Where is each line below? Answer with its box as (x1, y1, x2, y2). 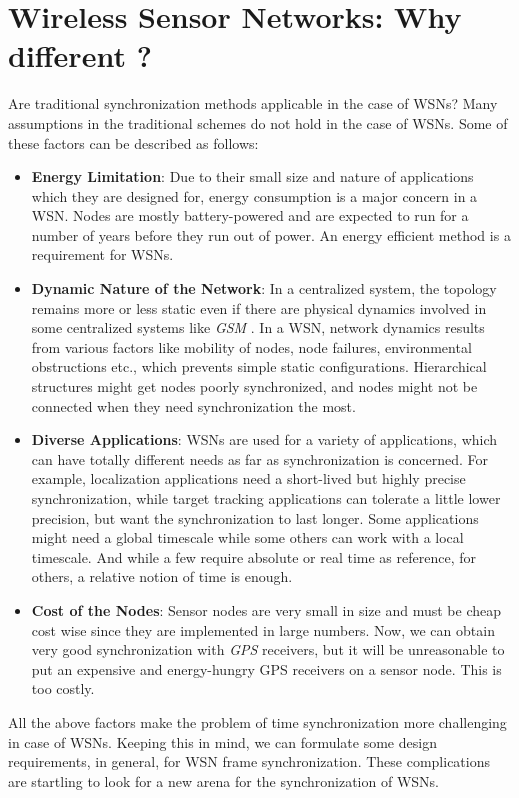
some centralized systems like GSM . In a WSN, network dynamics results (31, 317, 485, 338)
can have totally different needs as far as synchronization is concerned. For (31, 448, 488, 469)
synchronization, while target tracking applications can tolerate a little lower (31, 488, 501, 508)
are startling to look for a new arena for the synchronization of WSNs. (8, 770, 439, 791)
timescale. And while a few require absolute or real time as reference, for (31, 546, 476, 567)
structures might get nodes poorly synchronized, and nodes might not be (31, 376, 478, 397)
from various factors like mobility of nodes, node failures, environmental (31, 336, 472, 357)
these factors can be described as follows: (8, 132, 259, 153)
